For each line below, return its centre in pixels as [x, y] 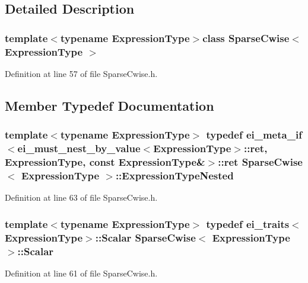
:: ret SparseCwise [260, 162]
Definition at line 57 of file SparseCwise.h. [81, 73]
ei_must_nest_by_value [79, 148]
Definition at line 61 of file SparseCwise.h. [81, 273]
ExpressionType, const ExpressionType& [105, 162]
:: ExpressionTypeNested [174, 175]
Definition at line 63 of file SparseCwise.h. [81, 197]
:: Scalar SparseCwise [145, 237]
